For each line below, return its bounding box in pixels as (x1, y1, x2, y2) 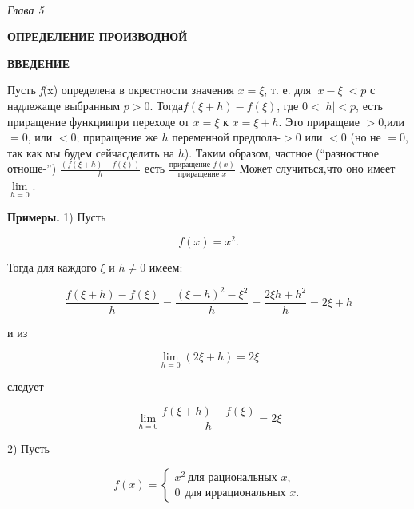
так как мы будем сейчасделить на (7, 144, 174, 161)
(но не (350, 129, 381, 145)
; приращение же (76, 129, 158, 145)
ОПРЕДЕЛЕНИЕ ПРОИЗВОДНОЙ (7, 28, 188, 45)
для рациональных (188, 472, 277, 484)
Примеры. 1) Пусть (7, 208, 106, 225)
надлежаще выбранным (7, 97, 121, 113)
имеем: (149, 259, 183, 276)
